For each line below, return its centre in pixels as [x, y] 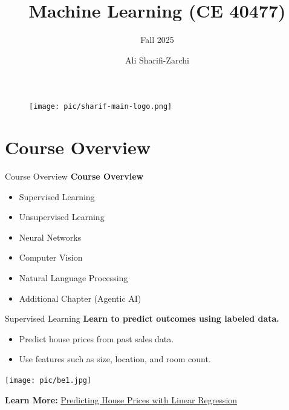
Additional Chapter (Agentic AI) [80, 298]
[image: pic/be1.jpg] [48, 381]
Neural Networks [50, 237]
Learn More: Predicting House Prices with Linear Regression [121, 399]
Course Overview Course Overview [74, 176]
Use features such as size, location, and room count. [115, 359]
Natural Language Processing [73, 278]
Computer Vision [51, 257]
